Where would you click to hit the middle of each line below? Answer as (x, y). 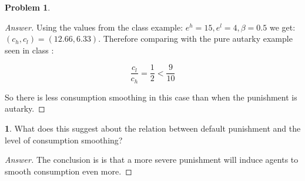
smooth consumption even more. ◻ (68, 171)
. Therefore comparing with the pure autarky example (195, 38)
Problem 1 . (28, 7)
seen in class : (29, 50)
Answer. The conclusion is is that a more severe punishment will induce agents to (152, 160)
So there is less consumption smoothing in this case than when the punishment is (151, 97)
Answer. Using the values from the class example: (94, 27)
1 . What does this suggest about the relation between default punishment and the (153, 128)
